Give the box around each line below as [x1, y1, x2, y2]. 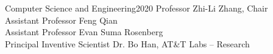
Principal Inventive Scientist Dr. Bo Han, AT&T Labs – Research [5, 37, 250, 50]
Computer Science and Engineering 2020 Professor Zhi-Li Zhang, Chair [5, 2, 268, 14]
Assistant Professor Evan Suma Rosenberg [5, 25, 163, 38]
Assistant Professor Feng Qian [5, 13, 118, 26]
